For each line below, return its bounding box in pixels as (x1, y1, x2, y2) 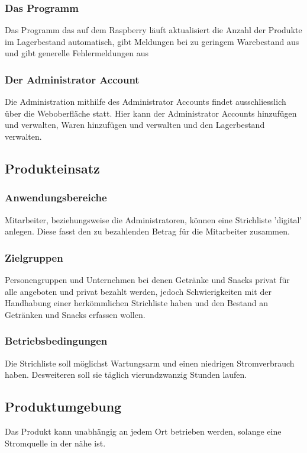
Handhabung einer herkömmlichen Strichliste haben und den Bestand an (5, 297, 269, 309)
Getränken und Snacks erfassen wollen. (5, 308, 146, 320)
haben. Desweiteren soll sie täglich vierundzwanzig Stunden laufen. (5, 368, 247, 381)
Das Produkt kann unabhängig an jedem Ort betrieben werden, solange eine (5, 425, 282, 437)
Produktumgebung (5, 397, 122, 416)
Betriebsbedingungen (5, 333, 108, 348)
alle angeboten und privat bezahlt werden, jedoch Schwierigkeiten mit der (5, 285, 272, 297)
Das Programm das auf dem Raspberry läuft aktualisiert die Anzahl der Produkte (5, 24, 302, 36)
